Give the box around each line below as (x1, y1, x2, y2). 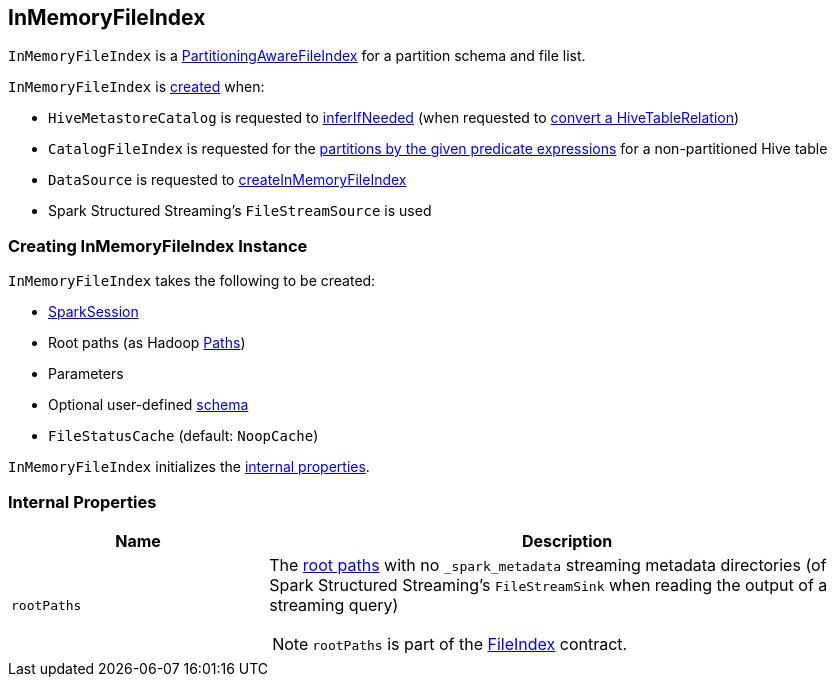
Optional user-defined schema (48, 396, 249, 414)
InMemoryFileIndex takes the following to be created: (8, 272, 376, 290)
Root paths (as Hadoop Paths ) (48, 334, 246, 352)
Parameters (48, 365, 124, 383)
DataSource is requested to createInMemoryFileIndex (48, 171, 407, 189)
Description (521, 530, 613, 551)
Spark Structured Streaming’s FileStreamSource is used (48, 202, 432, 220)
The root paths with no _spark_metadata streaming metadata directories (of (269, 554, 827, 575)
